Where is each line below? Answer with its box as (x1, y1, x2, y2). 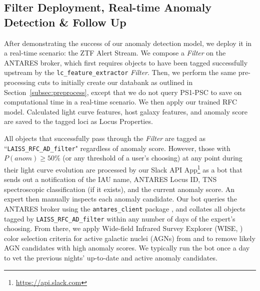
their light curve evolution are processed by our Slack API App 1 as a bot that (4, 162, 243, 174)
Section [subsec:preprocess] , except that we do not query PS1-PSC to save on (4, 86, 242, 97)
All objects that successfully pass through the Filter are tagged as (4, 133, 205, 143)
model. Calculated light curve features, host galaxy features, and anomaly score (4, 106, 247, 116)
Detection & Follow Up (4, 14, 126, 29)
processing (4, 77, 35, 87)
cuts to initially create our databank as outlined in (37, 77, 193, 87)
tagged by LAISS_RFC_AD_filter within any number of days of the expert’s (4, 213, 235, 223)
